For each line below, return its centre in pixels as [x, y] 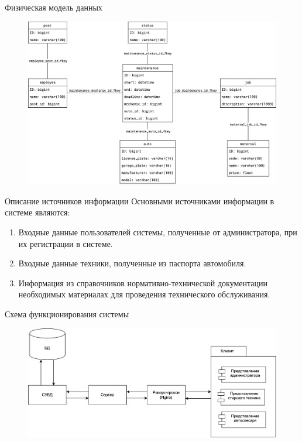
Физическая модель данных [54, 7]
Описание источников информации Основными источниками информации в [140, 201]
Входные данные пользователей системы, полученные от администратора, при [158, 232]
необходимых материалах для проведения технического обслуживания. [144, 294]
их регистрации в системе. [66, 243]
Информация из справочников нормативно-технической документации [143, 282]
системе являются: [37, 212]
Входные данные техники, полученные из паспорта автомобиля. [132, 263]
